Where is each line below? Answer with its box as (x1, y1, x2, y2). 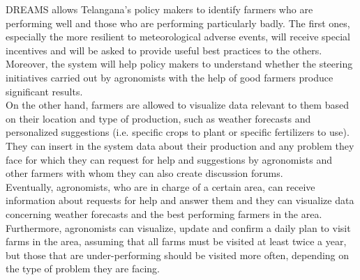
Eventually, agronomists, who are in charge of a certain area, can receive (6, 179, 315, 194)
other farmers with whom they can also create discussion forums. (6, 166, 283, 180)
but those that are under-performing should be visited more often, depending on (6, 247, 350, 262)
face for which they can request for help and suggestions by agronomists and (6, 152, 333, 166)
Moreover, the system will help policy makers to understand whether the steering (6, 56, 353, 71)
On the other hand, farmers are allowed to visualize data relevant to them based (6, 98, 349, 112)
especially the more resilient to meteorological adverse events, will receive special (6, 29, 350, 44)
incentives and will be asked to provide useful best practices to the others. (6, 42, 322, 57)
